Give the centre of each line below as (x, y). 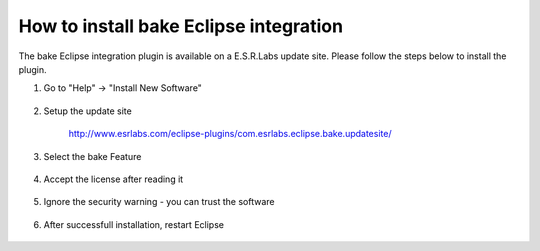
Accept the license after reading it (113, 179)
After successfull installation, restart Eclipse (134, 224)
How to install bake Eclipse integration (181, 26)
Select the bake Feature (92, 156)
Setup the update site (87, 111)
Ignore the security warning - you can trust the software (159, 202)
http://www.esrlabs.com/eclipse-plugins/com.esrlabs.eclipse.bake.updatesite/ (230, 134)
